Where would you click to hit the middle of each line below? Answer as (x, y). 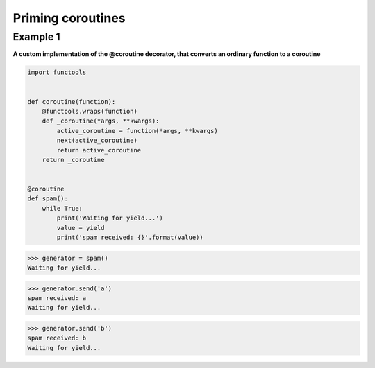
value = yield (81, 228)
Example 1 (36, 37)
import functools (57, 72)
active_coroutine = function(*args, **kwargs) (137, 131)
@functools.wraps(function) (90, 111)
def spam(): (48, 199)
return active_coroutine (99, 150)
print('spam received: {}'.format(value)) (130, 238)
